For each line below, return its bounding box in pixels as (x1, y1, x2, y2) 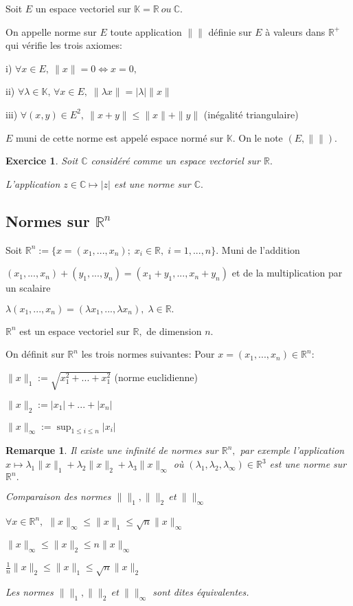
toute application (110, 24, 182, 39)
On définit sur (5, 347, 65, 361)
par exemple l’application (240, 443, 345, 457)
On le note (238, 130, 283, 144)
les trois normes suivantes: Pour (81, 347, 215, 361)
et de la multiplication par (231, 266, 343, 280)
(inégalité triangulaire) (203, 107, 299, 121)
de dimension (146, 323, 202, 338)
